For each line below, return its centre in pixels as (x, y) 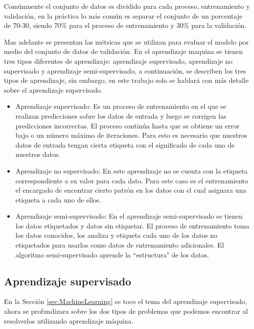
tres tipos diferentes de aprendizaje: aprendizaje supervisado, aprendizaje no (118, 61)
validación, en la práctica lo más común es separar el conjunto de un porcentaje (123, 15)
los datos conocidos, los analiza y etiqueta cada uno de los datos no (116, 235)
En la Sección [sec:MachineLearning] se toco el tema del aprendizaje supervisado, (126, 301)
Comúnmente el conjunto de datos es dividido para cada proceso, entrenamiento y (127, 6)
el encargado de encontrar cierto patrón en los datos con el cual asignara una (131, 190)
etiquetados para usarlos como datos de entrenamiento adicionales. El (120, 245)
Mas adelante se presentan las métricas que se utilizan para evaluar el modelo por (127, 41)
